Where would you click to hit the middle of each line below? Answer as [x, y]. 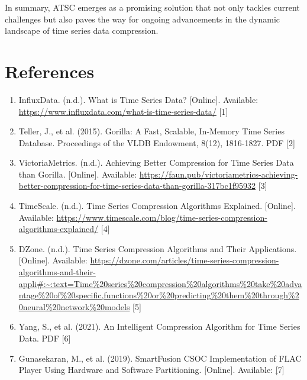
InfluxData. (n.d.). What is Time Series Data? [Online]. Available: [138, 99]
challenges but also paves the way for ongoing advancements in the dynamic [143, 19]
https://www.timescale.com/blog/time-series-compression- [162, 217]
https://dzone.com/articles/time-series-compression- [185, 260]
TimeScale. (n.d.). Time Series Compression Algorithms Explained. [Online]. [157, 206]
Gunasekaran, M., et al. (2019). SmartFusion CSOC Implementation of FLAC [160, 358]
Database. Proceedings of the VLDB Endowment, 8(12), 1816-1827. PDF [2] [157, 142]
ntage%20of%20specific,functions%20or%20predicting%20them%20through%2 [159, 295]
